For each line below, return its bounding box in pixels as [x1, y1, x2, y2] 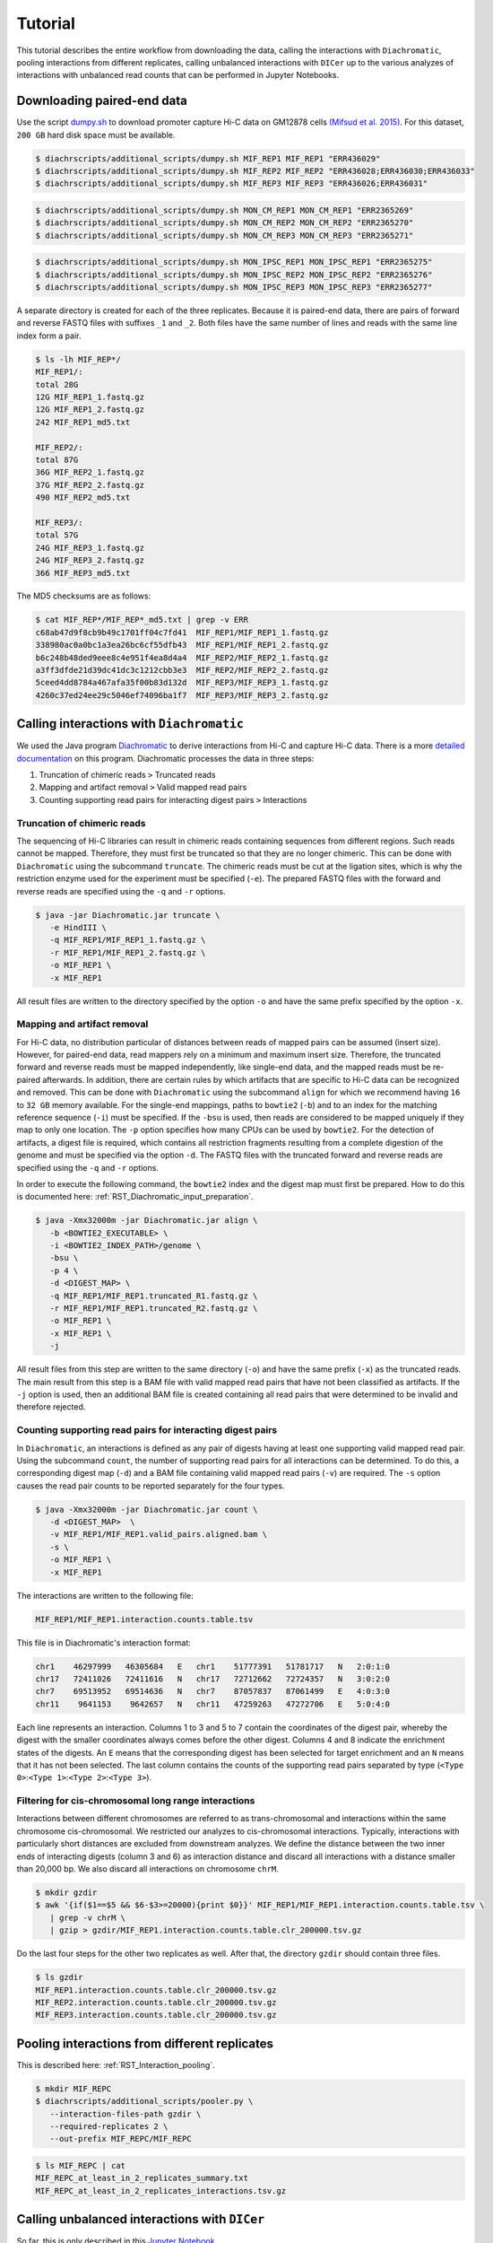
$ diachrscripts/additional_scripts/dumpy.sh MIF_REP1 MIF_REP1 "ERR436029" [35, 153, 381, 163]
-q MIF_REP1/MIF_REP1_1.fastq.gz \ [49, 935, 206, 946]
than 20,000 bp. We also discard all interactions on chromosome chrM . [16, 1863, 280, 1874]
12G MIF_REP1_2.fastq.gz [35, 405, 145, 415]
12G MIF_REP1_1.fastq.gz [35, 392, 145, 403]
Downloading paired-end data [16, 93, 188, 109]
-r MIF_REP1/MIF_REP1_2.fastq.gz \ [49, 947, 206, 957]
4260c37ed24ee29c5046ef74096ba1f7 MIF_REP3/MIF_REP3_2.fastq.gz [35, 690, 329, 700]
